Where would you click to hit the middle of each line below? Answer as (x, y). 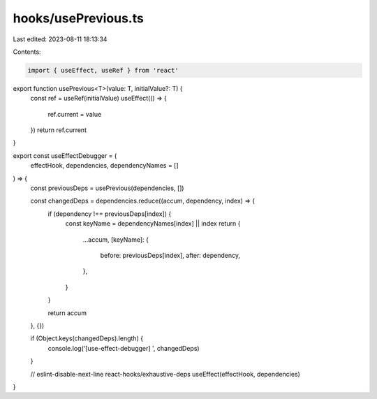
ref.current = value (75, 114)
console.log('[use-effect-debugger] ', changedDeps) (124, 348)
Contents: (27, 52)
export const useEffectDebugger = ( (65, 155)
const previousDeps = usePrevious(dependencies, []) (107, 188)
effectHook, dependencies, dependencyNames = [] (104, 166)
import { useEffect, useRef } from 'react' (103, 70)
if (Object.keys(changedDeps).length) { (87, 338)
